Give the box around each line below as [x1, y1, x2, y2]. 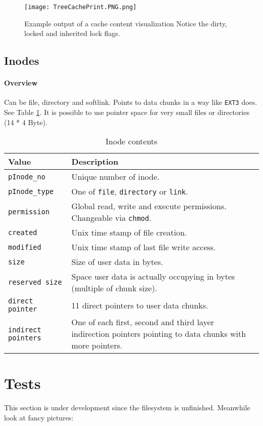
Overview [4, 78, 38, 88]
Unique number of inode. [71, 171, 160, 183]
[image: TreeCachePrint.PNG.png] [24, 4, 137, 11]
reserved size [8, 278, 62, 287]
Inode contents [105, 135, 158, 147]
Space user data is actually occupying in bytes [71, 270, 235, 283]
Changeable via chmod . [71, 212, 152, 224]
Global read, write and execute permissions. [71, 200, 227, 212]
